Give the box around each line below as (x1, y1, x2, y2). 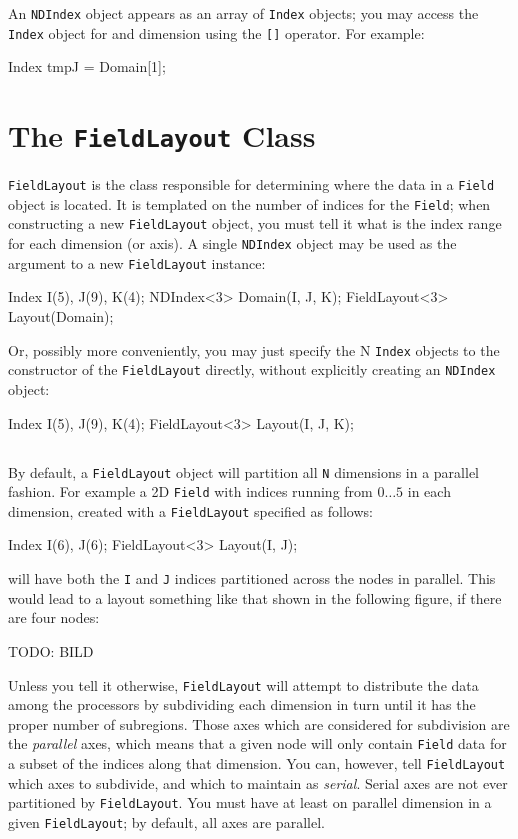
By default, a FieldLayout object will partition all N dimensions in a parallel (8, 461, 480, 482)
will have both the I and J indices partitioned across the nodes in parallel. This (8, 568, 496, 589)
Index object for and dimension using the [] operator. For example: (8, 22, 425, 43)
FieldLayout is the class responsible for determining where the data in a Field (8, 174, 495, 195)
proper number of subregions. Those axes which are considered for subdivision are (8, 713, 510, 734)
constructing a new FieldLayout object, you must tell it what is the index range (8, 213, 502, 234)
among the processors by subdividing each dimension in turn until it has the (8, 694, 476, 715)
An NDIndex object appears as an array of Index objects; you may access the (8, 3, 479, 23)
